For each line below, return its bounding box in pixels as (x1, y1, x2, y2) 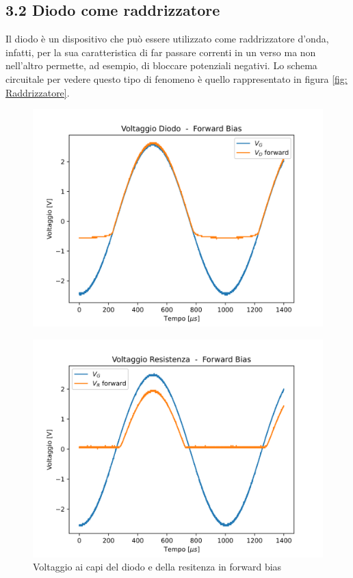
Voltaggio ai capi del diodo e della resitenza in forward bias (33, 560, 282, 574)
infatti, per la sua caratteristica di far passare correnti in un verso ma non (5, 45, 316, 59)
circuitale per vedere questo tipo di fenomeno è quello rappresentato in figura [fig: (5, 71, 348, 86)
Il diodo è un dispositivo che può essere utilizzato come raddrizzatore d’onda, (5, 32, 329, 46)
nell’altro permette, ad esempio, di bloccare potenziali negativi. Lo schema (5, 58, 317, 73)
